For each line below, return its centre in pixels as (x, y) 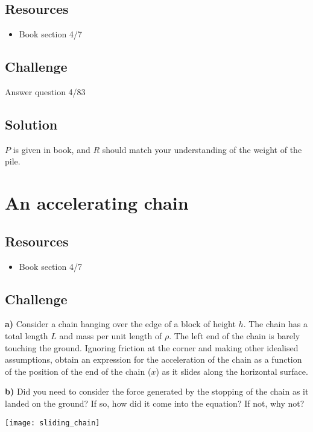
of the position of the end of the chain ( (78, 371)
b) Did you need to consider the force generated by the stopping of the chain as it (157, 391)
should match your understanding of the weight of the (202, 149)
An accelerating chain (97, 203)
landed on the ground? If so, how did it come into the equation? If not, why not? (155, 403)
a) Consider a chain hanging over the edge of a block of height (120, 324)
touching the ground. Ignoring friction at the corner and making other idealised (152, 347)
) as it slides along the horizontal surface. (232, 371)
